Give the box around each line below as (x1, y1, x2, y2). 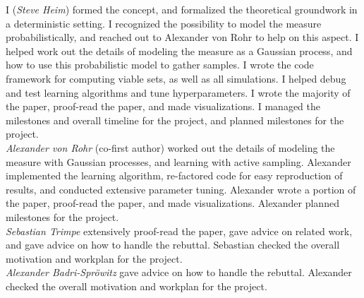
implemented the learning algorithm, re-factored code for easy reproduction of (6, 168, 343, 183)
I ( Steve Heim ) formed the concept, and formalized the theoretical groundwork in (6, 2, 358, 16)
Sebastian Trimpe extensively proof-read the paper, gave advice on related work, (6, 223, 353, 238)
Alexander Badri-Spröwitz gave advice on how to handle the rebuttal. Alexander (6, 265, 352, 280)
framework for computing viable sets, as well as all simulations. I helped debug (6, 71, 346, 85)
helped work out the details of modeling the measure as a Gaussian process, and (6, 43, 353, 58)
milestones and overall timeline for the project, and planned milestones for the (6, 112, 344, 127)
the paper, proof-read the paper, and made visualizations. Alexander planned (6, 196, 339, 210)
